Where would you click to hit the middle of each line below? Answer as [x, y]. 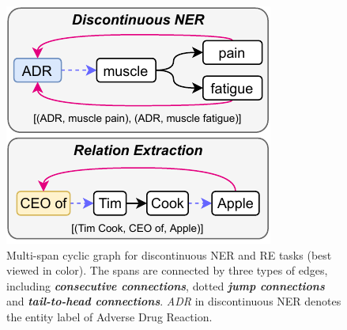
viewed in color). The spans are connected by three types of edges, [167, 270]
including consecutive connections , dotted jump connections [166, 285]
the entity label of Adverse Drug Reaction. [109, 316]
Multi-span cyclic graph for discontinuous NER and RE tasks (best [169, 254]
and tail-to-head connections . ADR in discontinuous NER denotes [174, 301]
